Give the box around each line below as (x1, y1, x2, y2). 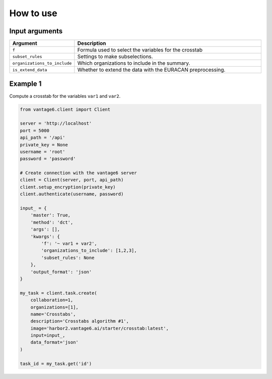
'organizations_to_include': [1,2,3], (41, 248, 137, 253)
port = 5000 (20, 128, 50, 133)
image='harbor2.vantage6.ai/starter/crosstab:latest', (30, 326, 169, 331)
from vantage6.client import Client (20, 106, 111, 112)
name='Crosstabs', (30, 311, 76, 317)
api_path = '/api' (20, 135, 65, 141)
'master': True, (30, 212, 71, 218)
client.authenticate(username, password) (20, 191, 124, 197)
